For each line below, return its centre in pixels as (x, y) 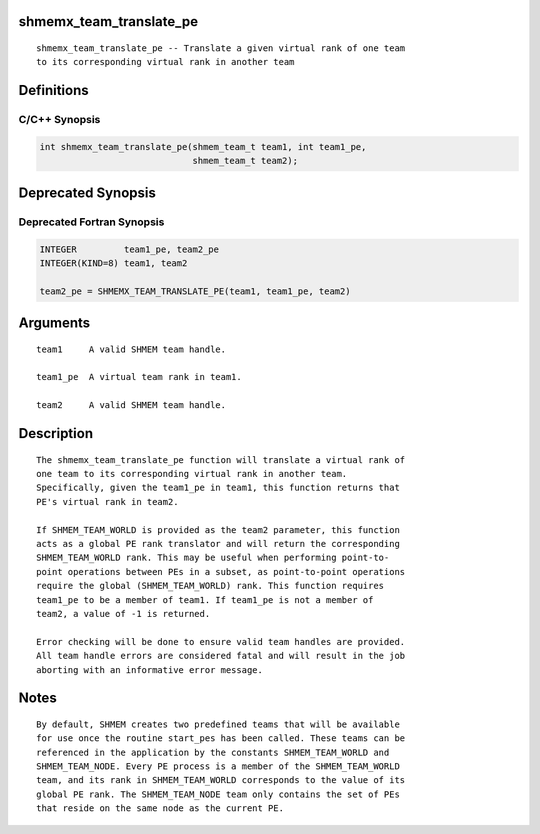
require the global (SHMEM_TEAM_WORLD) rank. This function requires (210, 586)
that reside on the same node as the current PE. (160, 808)
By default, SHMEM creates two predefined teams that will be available (218, 724)
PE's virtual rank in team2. (107, 501)
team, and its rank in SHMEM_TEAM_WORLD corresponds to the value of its (221, 780)
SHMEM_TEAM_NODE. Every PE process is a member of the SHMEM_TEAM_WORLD (218, 766)
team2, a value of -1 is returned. (123, 613)
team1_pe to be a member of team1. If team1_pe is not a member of (205, 599)
